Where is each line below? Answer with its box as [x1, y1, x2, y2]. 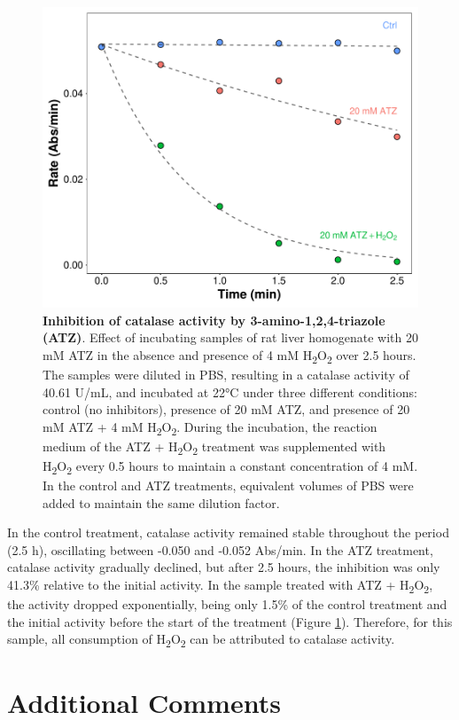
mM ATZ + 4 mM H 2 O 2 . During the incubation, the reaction [43, 417, 377, 438]
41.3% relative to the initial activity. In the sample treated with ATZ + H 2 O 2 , [7, 575, 433, 596]
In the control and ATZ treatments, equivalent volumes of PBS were [43, 476, 414, 495]
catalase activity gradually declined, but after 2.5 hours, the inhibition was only [7, 558, 440, 576]
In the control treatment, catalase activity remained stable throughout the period [7, 523, 449, 542]
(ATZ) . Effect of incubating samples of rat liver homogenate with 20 [43, 328, 418, 347]
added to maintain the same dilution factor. [43, 493, 280, 512]
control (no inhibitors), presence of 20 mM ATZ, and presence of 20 [43, 400, 410, 419]
